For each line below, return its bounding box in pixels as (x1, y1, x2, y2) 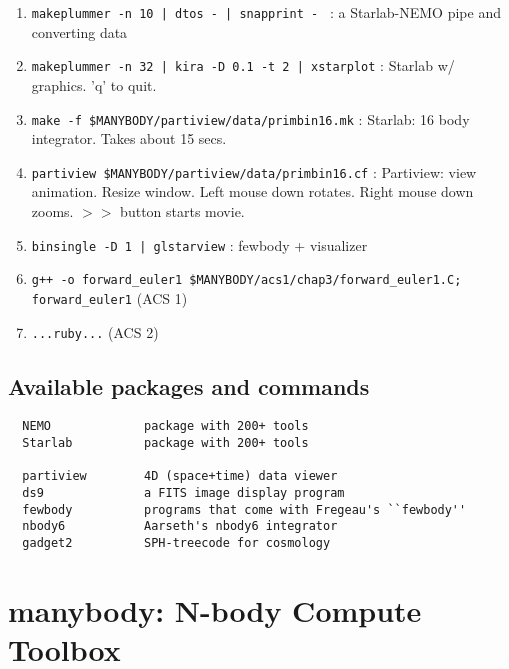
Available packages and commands (8, 370, 370, 401)
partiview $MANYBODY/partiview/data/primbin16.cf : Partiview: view (31, 161, 477, 182)
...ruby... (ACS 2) (31, 321, 159, 342)
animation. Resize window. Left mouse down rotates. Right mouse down (31, 181, 474, 202)
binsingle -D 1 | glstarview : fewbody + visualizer (31, 234, 368, 255)
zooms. (31, 201, 74, 221)
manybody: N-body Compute (8, 589, 422, 630)
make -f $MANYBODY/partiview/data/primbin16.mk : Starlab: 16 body (31, 108, 470, 129)
